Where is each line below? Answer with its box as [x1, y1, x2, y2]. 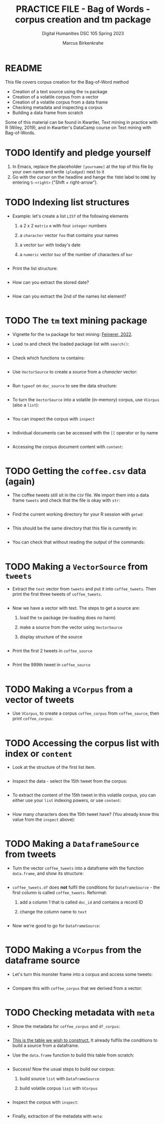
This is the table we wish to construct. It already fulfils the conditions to [12, 1037, 158, 1043]
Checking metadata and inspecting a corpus [12, 104, 103, 110]
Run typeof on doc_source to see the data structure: [12, 382, 118, 388]
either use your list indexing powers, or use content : [12, 798, 122, 803]
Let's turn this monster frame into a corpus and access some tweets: [12, 971, 153, 977]
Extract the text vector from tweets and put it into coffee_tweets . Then [12, 586, 157, 592]
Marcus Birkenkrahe [62, 40, 104, 46]
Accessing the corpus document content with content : [12, 443, 124, 449]
